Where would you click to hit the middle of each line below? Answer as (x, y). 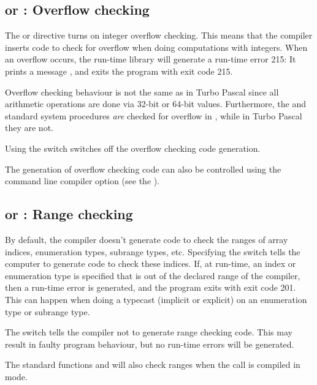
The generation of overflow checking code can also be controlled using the (143, 169)
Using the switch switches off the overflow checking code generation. (133, 148)
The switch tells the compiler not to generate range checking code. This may (149, 332)
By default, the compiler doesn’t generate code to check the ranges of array (147, 239)
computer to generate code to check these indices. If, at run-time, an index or (151, 264)
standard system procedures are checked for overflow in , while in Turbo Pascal (154, 115)
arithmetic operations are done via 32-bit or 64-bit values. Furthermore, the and (156, 104)
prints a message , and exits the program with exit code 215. (119, 71)
